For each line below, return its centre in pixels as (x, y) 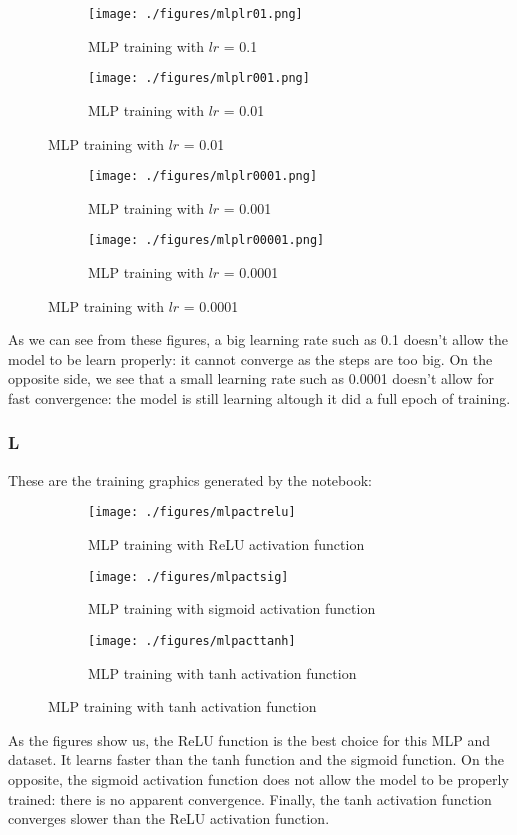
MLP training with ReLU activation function (226, 544)
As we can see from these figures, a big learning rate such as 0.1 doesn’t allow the (258, 339)
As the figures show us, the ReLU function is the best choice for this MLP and (249, 739)
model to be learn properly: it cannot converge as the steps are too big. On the (250, 358)
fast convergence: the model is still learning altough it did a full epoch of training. (259, 397)
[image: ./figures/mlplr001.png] (199, 78)
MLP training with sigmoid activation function (232, 608)
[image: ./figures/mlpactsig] (188, 576)
